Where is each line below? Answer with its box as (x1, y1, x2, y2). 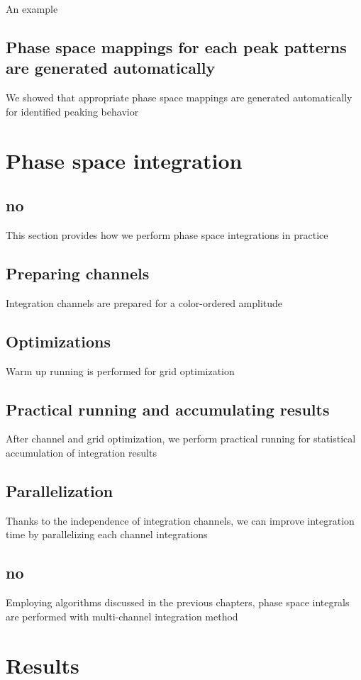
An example (6, 1, 58, 16)
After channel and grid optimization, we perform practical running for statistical (6, 431, 356, 446)
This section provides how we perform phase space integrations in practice (6, 227, 328, 242)
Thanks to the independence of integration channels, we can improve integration (6, 513, 355, 528)
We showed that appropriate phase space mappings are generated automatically (6, 90, 352, 105)
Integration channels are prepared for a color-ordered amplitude (6, 295, 283, 310)
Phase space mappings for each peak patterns (6, 35, 347, 57)
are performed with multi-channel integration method (6, 608, 238, 623)
